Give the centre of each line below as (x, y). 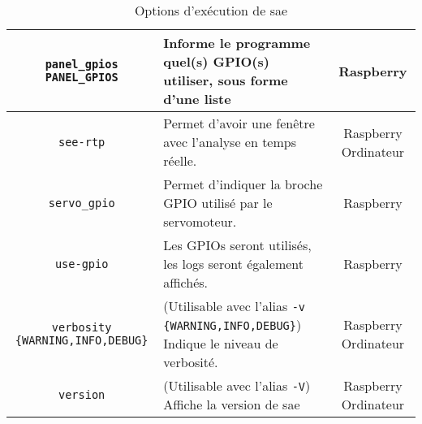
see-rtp (82, 142)
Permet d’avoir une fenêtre (239, 123)
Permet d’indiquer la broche (243, 184)
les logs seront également (234, 264)
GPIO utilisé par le (218, 203)
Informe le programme (237, 43)
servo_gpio (82, 203)
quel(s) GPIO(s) (216, 61)
